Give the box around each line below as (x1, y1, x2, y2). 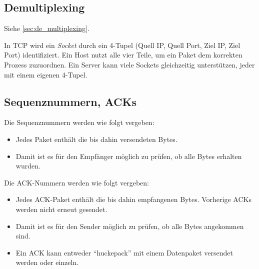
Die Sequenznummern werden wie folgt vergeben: (4, 117, 154, 127)
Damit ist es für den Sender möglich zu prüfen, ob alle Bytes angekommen (15, 220, 244, 231)
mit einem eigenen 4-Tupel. (4, 69, 87, 79)
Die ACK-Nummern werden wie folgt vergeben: (4, 177, 149, 187)
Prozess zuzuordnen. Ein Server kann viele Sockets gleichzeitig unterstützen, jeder (4, 59, 255, 69)
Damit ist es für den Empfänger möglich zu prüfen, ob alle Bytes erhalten (15, 150, 242, 161)
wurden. (15, 160, 40, 171)
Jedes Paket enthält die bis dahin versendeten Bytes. (15, 133, 177, 144)
